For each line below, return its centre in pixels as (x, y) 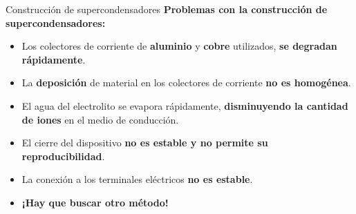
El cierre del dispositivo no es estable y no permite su (145, 143)
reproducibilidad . (63, 156)
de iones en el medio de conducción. (100, 119)
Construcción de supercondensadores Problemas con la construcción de (167, 9)
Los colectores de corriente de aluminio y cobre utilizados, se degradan (179, 46)
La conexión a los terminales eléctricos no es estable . (137, 179)
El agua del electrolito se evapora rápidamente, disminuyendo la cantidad (185, 105)
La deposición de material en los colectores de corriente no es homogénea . (186, 82)
